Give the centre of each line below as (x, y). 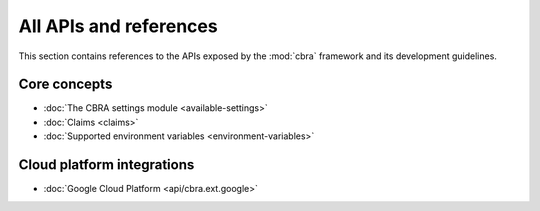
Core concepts (65, 84)
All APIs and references (118, 26)
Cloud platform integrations (106, 165)
